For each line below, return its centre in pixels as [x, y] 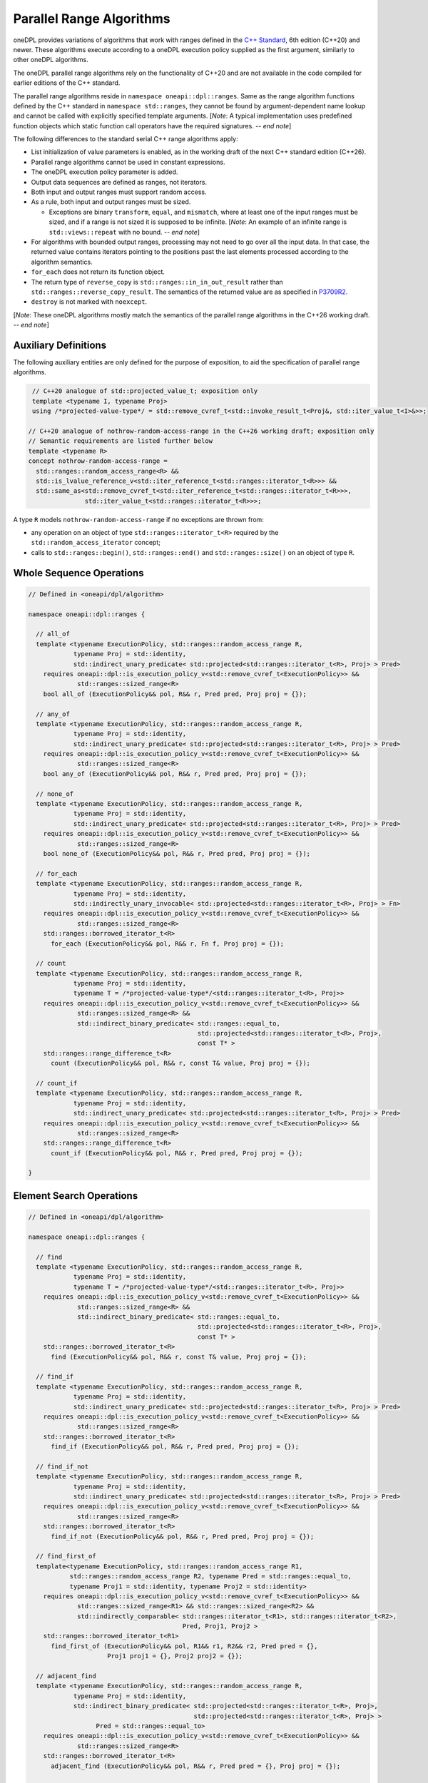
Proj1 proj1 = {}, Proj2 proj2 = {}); [175, 1656]
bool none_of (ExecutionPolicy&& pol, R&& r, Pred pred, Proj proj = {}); [177, 853]
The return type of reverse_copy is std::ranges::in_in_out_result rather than [157, 282]
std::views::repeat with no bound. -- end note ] [124, 232]
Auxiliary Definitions [60, 345]
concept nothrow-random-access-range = [98, 461]
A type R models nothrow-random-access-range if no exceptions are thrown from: [138, 519]
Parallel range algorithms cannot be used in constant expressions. [128, 162]
